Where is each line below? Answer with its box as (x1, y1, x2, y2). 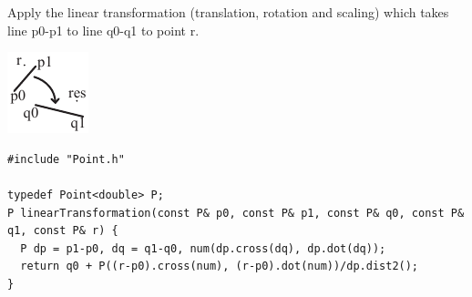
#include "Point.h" (7, 152, 125, 166)
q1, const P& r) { (7, 224, 118, 238)
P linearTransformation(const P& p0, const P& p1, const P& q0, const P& (7, 206, 465, 220)
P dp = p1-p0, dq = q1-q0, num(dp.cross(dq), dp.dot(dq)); (20, 241, 386, 255)
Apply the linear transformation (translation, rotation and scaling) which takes (7, 3, 449, 21)
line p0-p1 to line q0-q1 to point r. (7, 20, 200, 39)
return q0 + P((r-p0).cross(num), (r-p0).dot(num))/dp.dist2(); (20, 260, 419, 273)
